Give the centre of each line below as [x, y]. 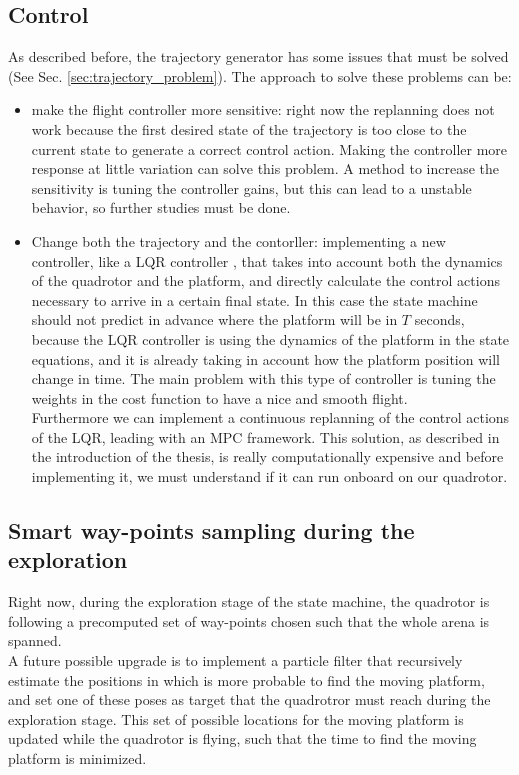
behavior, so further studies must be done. [161, 207]
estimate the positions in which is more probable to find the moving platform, [246, 679]
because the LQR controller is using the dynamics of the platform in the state [270, 338]
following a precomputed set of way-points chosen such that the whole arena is [249, 620]
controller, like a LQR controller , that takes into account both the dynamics [267, 260]
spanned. [35, 640]
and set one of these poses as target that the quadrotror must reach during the [249, 699]
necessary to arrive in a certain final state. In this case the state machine [254, 299]
